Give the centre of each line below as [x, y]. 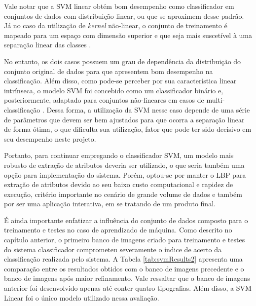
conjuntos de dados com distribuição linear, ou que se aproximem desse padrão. [124, 16]
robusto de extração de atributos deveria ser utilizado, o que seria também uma [124, 165]
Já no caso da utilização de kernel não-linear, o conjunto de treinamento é [116, 25]
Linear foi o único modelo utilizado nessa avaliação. [82, 297]
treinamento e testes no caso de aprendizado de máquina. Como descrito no [118, 230]
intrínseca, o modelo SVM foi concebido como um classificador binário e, [114, 90]
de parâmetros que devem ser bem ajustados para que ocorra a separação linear [124, 119]
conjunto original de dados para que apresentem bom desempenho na [109, 71]
